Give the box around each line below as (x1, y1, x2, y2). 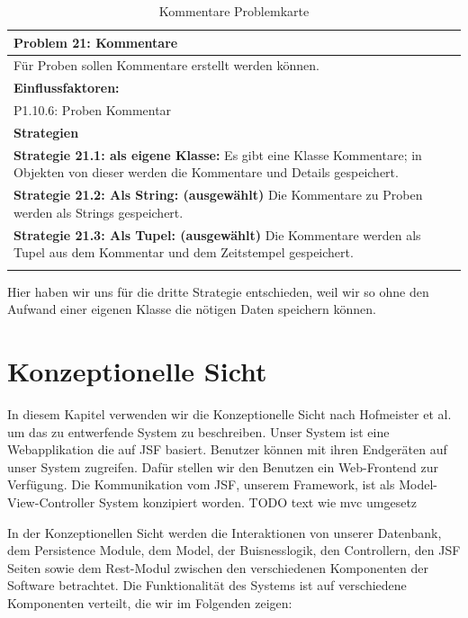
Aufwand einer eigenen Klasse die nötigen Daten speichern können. (7, 300, 377, 318)
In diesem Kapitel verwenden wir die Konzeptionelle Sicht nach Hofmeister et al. (7, 404, 452, 423)
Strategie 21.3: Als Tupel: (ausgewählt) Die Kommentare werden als (13, 225, 421, 244)
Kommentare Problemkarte (158, 2, 310, 20)
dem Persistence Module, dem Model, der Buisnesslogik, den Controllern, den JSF (7, 541, 461, 560)
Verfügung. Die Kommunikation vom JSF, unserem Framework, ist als (7, 475, 395, 494)
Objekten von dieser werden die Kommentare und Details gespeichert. (13, 163, 399, 182)
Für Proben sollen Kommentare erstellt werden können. (13, 56, 319, 75)
